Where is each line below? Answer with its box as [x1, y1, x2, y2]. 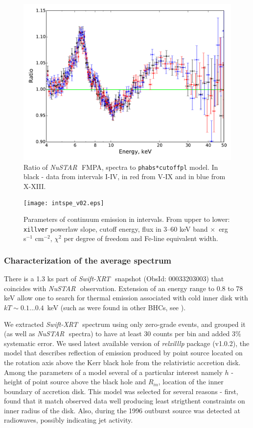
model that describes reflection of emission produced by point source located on [4, 348, 243, 358]
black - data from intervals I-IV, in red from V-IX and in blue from [23, 171, 226, 182]
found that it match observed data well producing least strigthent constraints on [4, 396, 245, 406]
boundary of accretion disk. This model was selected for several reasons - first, [4, 386, 238, 396]
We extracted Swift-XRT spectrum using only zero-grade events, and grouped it [4, 319, 246, 329]
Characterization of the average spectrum [4, 254, 172, 266]
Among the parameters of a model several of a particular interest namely [4, 367, 223, 377]
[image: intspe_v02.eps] [23, 200, 104, 207]
